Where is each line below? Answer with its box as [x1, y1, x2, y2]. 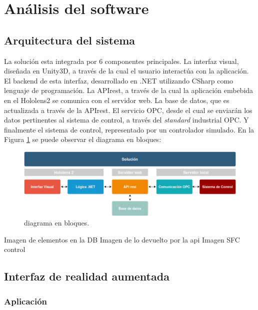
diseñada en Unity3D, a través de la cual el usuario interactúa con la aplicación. [4, 65, 249, 76]
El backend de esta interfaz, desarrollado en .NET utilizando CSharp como [4, 75, 233, 85]
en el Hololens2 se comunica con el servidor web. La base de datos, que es [4, 94, 229, 105]
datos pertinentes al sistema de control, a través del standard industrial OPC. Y [4, 114, 249, 125]
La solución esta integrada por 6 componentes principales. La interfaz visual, [4, 55, 239, 66]
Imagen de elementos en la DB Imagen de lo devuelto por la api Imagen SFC [4, 234, 240, 244]
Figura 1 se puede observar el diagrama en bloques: [4, 134, 161, 144]
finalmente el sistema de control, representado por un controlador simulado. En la [4, 124, 254, 134]
